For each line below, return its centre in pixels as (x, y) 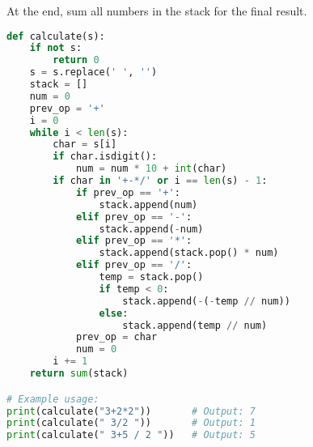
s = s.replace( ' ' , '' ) (93, 72)
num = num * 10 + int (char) (151, 169)
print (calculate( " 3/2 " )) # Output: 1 (131, 423)
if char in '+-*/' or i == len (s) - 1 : (160, 181)
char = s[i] (85, 145)
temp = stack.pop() (151, 277)
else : (114, 313)
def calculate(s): (56, 36)
